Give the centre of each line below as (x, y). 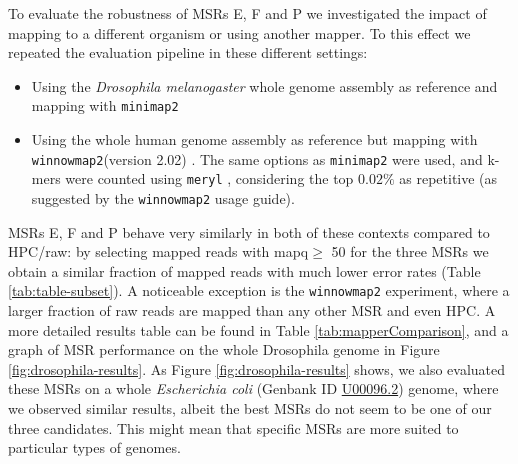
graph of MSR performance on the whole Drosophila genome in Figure (224, 349)
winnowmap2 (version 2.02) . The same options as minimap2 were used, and (257, 158)
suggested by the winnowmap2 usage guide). (163, 197)
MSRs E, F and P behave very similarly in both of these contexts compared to (249, 231)
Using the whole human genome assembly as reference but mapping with (254, 139)
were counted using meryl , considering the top (209, 178)
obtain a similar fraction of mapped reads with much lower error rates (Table (244, 270)
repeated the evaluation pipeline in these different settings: (188, 52)
